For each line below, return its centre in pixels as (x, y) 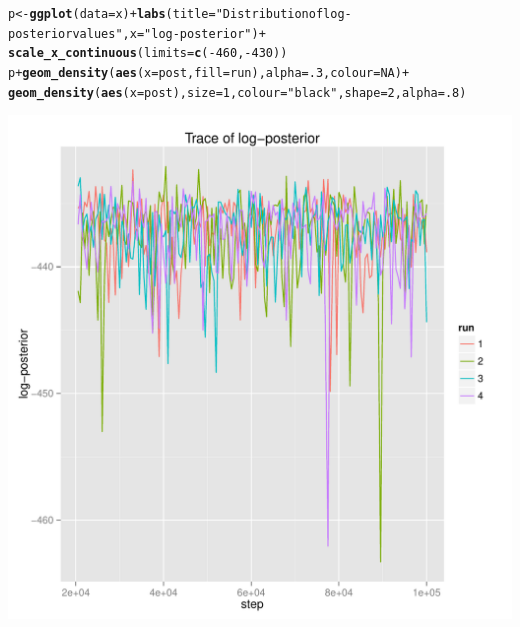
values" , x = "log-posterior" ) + (169, 33)
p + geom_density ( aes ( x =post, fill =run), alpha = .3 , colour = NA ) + (209, 72)
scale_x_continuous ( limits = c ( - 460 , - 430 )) (148, 53)
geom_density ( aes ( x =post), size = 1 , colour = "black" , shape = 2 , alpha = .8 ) (237, 92)
